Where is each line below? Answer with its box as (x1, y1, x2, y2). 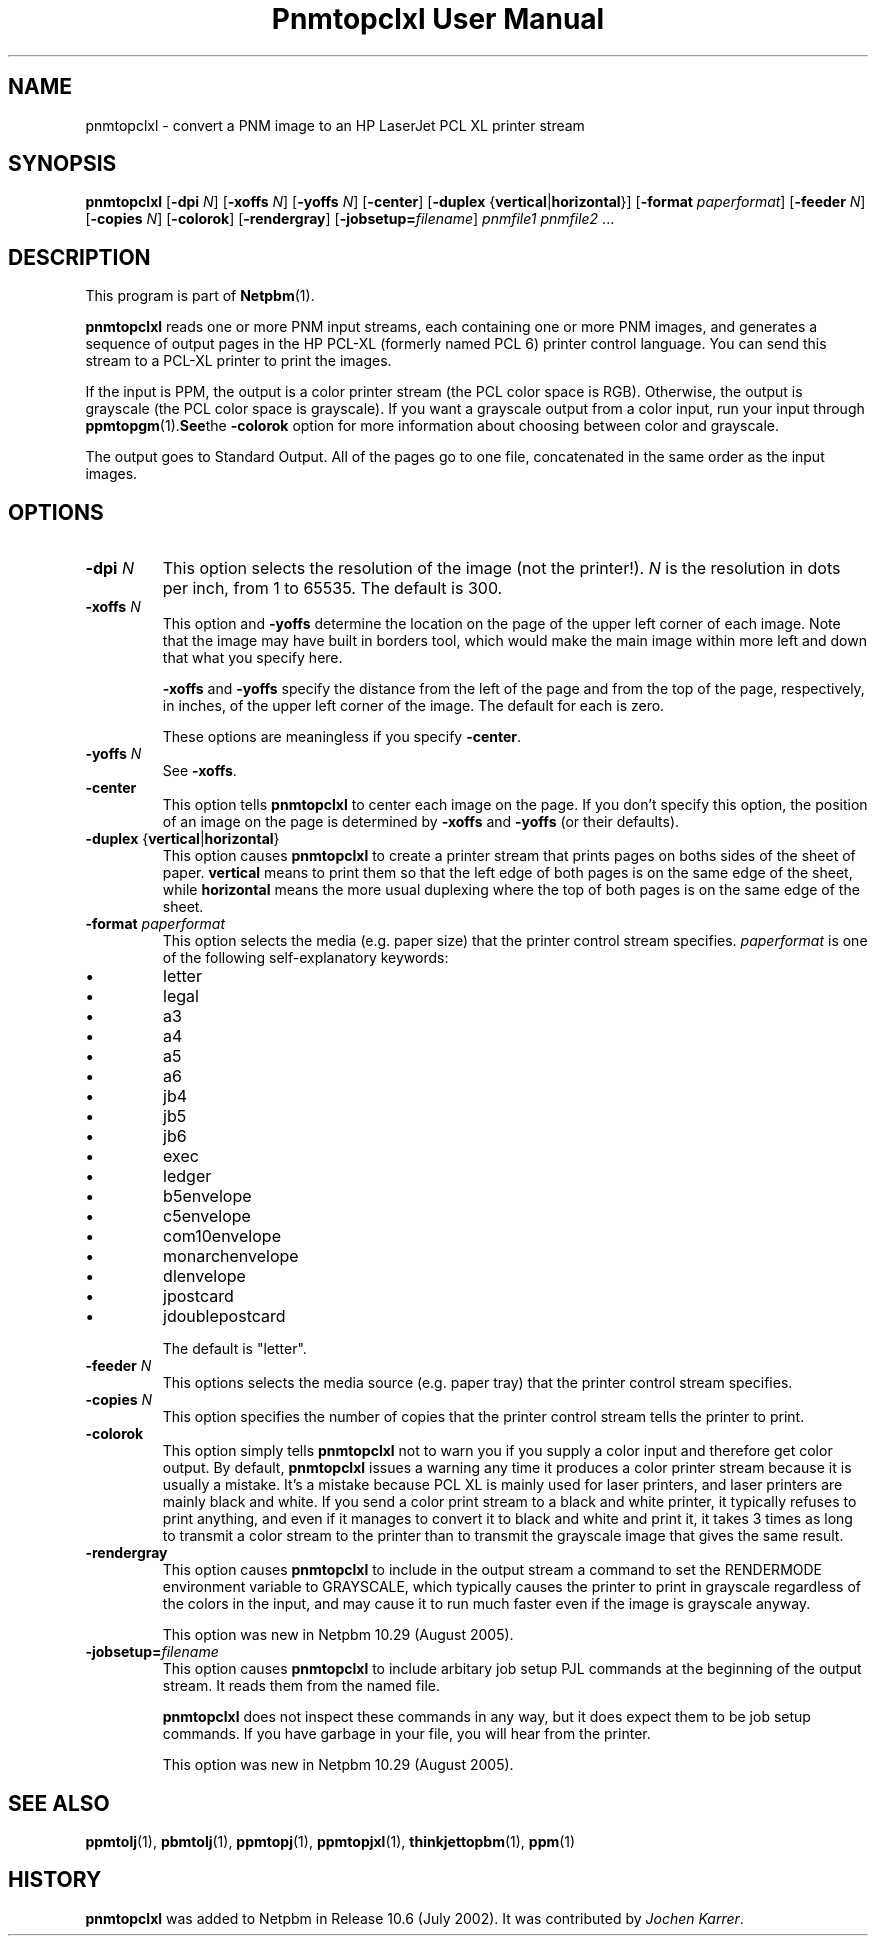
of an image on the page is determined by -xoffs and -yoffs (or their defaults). (162, 813, 680, 831)
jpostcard (163, 1286, 234, 1307)
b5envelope (163, 1186, 252, 1207)
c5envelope (163, 1206, 251, 1227)
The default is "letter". (162, 1340, 307, 1358)
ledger (163, 1166, 212, 1187)
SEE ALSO (8, 1790, 110, 1816)
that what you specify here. (162, 649, 343, 667)
